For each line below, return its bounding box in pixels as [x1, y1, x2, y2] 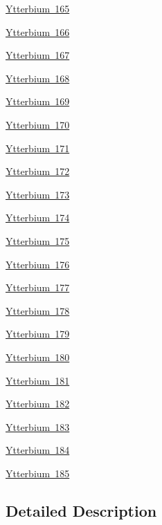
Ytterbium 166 [6, 24, 70, 39]
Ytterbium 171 [6, 140, 70, 155]
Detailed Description [6, 499, 157, 521]
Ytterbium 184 [6, 443, 70, 457]
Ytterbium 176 [6, 257, 70, 271]
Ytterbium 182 [6, 396, 70, 411]
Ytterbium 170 [6, 117, 70, 131]
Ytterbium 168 [6, 71, 70, 85]
